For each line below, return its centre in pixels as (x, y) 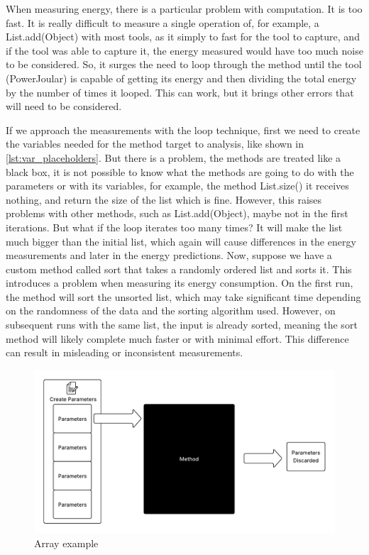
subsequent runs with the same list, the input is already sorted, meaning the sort (182, 325)
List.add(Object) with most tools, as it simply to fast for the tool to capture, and (183, 37)
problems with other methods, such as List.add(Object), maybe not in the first (177, 213)
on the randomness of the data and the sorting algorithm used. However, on (171, 311)
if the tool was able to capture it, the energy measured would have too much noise (184, 50)
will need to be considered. (64, 106)
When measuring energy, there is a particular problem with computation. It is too (184, 9)
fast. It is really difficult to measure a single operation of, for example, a (163, 22)
